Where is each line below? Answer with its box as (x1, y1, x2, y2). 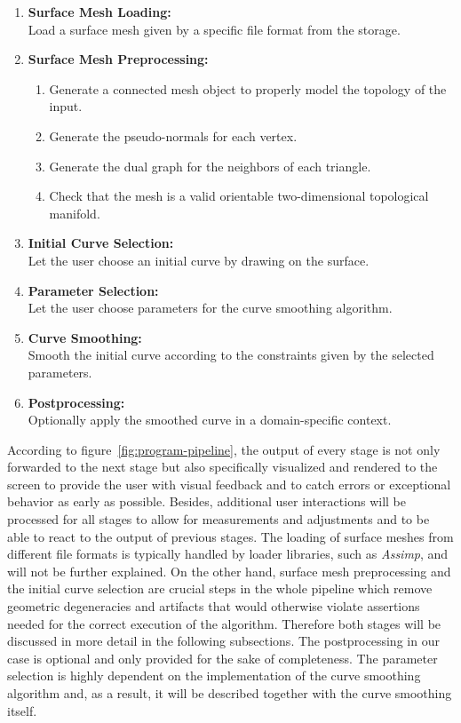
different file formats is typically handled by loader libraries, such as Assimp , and (7, 544, 449, 563)
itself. (7, 701, 37, 719)
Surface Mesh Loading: (28, 3, 171, 20)
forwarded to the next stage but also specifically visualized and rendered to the (7, 457, 438, 476)
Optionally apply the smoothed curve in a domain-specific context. (28, 410, 392, 429)
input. (49, 97, 83, 115)
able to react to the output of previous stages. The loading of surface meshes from (7, 527, 454, 545)
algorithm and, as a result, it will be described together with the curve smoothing (7, 684, 452, 702)
